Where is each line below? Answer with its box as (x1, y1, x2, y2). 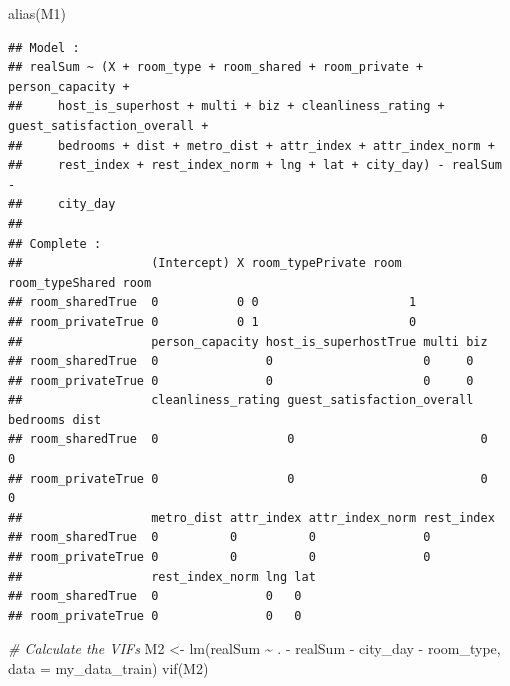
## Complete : (8, 236, 102, 251)
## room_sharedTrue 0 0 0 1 (8, 295, 417, 310)
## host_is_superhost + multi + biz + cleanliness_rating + (8, 99, 445, 114)
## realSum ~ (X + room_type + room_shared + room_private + (8, 60, 424, 75)
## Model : (8, 40, 80, 55)
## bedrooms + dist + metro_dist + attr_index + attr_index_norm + (8, 138, 495, 153)
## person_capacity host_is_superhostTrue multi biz (8, 334, 488, 349)
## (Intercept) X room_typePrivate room (8, 256, 402, 271)
